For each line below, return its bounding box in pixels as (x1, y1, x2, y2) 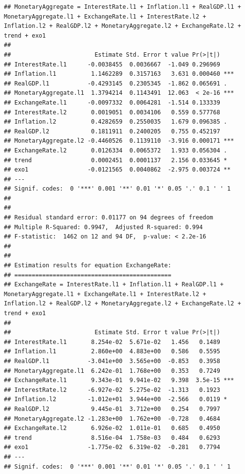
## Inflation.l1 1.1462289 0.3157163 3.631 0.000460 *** (4, 70, 234, 78)
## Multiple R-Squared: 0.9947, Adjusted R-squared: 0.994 (4, 223, 203, 231)
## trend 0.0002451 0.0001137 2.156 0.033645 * (4, 156, 227, 164)
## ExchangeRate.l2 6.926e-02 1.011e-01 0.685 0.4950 (4, 425, 220, 432)
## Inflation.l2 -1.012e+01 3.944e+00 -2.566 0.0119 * (4, 396, 227, 403)
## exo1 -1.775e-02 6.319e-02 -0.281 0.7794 (4, 444, 220, 451)
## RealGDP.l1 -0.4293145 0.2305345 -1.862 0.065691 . (4, 80, 227, 87)
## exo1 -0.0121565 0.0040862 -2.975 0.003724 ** (4, 166, 231, 173)
